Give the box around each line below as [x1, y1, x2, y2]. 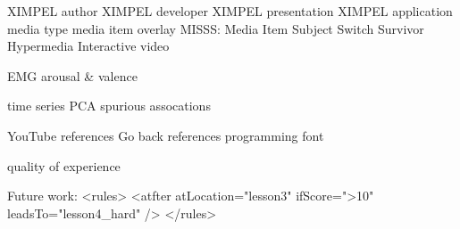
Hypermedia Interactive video [7, 37, 170, 55]
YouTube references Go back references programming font [7, 126, 324, 144]
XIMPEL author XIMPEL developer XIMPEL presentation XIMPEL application [7, 2, 453, 20]
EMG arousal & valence [7, 66, 138, 85]
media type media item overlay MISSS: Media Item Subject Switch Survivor [7, 19, 424, 37]
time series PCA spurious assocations [7, 96, 211, 115]
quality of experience [7, 156, 121, 175]
